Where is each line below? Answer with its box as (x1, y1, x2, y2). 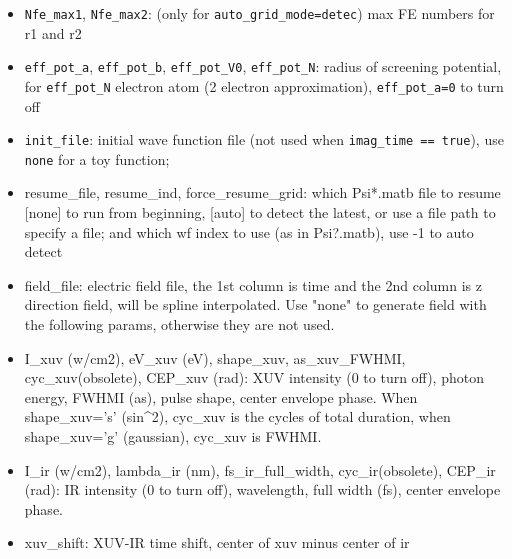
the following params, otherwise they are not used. (24, 314, 335, 335)
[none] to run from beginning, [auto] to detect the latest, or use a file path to (24, 202, 496, 223)
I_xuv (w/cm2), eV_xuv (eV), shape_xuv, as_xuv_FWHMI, (24, 347, 406, 368)
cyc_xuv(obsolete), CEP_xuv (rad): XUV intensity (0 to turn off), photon (24, 367, 484, 388)
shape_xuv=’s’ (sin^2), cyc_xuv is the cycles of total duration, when (24, 406, 451, 427)
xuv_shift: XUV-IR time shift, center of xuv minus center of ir (24, 532, 410, 553)
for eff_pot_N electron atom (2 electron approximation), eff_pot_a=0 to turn (24, 75, 504, 96)
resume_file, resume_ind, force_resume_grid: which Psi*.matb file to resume (24, 182, 501, 203)
